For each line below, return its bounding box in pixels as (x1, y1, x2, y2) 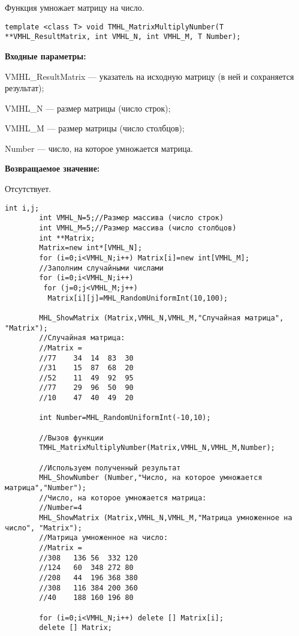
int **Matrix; (39, 233, 95, 242)
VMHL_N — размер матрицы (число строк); (5, 101, 171, 114)
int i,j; (5, 203, 40, 212)
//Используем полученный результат (39, 463, 181, 472)
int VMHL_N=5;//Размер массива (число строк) (39, 214, 224, 223)
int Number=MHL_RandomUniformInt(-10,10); (39, 413, 211, 422)
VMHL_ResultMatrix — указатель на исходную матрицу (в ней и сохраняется (5, 70, 294, 82)
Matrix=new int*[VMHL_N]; (39, 244, 143, 253)
